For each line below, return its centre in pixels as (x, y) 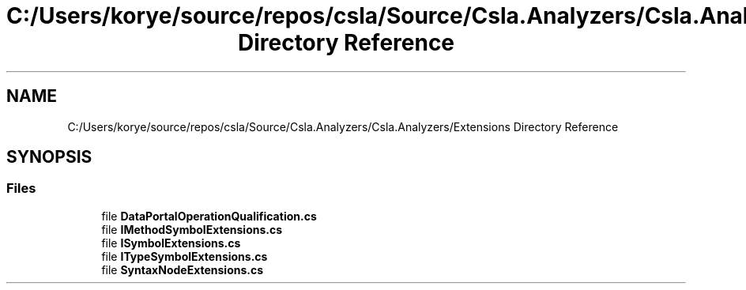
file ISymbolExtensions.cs (171, 243)
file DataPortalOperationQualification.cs (209, 216)
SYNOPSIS (49, 157)
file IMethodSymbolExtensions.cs (192, 229)
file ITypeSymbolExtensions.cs (185, 256)
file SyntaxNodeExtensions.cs (183, 269)
